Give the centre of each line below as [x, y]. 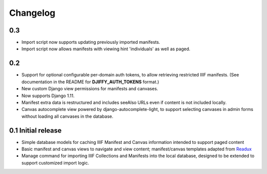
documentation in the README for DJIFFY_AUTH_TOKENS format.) [90, 82]
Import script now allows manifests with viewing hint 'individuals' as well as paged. [106, 49]
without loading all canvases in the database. [67, 116]
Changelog [32, 13]
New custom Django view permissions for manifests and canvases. [90, 89]
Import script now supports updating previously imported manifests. [91, 42]
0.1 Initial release [35, 130]
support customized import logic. [55, 163]
